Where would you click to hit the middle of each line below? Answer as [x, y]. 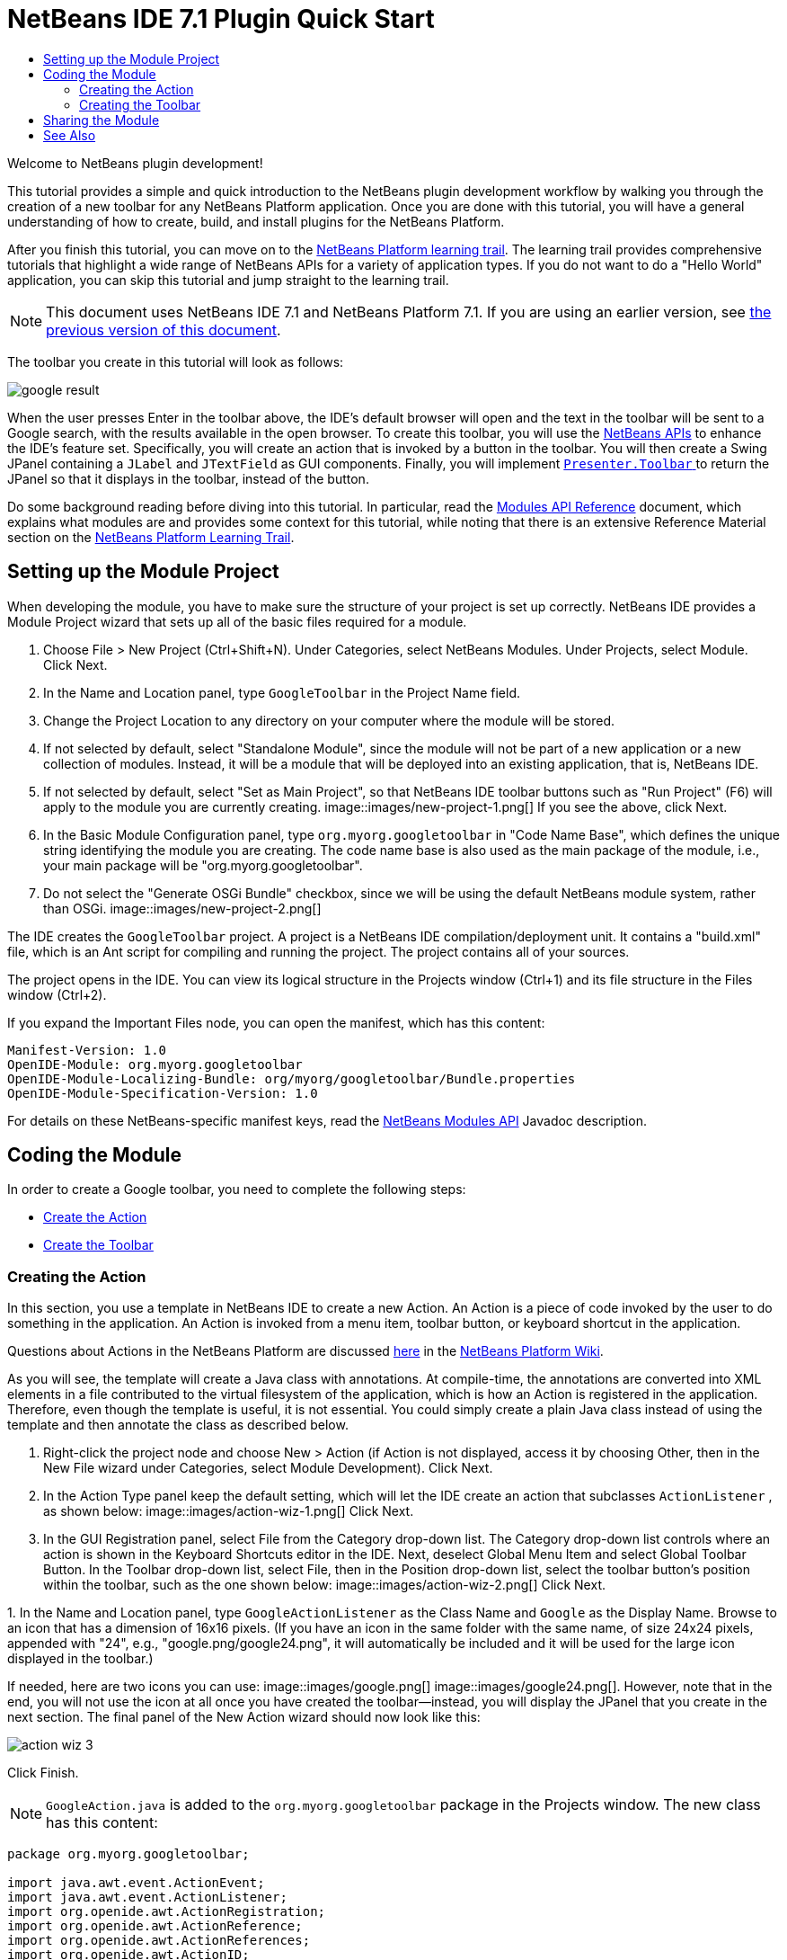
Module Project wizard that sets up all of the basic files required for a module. [237, 621]
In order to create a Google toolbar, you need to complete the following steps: [237, 1189]
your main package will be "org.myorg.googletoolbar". [203, 865]
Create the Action [95, 1217]
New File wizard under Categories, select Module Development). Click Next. [268, 1468]
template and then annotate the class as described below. [178, 1425]
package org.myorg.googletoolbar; [128, 1854]
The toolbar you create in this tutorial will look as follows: [176, 361]
